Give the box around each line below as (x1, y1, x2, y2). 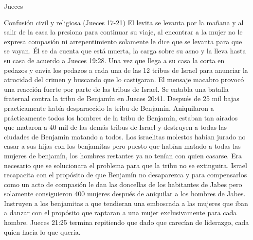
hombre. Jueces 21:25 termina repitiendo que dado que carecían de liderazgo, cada (4, 217, 249, 227)
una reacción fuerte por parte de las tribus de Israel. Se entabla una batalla (4, 84, 229, 94)
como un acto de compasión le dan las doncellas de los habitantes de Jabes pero (4, 179, 242, 189)
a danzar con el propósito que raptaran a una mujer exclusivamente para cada (4, 207, 237, 218)
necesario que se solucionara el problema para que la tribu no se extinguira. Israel (4, 160, 247, 170)
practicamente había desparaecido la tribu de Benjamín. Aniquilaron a (4, 103, 214, 113)
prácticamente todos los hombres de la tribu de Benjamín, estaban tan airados (4, 112, 238, 122)
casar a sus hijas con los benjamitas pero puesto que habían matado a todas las (4, 141, 241, 151)
